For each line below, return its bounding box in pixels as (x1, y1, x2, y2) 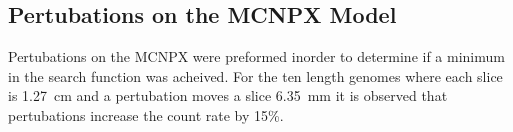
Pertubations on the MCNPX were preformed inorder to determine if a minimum (8, 46, 505, 67)
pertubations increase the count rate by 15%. (8, 104, 284, 125)
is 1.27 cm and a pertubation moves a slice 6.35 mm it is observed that (8, 85, 448, 106)
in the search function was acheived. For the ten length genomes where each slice (8, 65, 503, 86)
